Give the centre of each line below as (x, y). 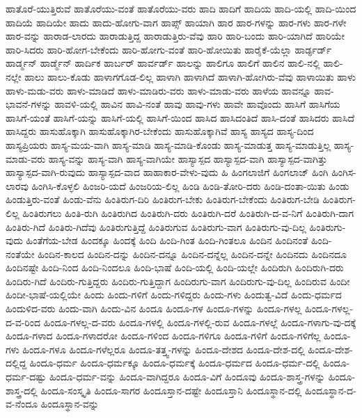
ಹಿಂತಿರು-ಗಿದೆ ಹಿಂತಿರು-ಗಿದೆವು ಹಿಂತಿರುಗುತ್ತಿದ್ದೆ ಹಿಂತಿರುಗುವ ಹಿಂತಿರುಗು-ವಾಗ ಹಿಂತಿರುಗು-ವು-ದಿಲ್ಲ (156, 226)
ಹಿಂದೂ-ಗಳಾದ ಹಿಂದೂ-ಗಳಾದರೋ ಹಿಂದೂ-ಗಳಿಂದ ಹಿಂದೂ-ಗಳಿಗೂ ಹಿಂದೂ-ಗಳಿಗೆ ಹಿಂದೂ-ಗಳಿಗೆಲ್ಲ (163, 336)
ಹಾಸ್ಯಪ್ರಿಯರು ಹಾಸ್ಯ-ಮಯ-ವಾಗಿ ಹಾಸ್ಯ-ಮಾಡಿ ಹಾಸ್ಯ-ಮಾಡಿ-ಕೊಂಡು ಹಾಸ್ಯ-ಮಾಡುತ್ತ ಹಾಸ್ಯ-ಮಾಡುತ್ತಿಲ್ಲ (168, 144)
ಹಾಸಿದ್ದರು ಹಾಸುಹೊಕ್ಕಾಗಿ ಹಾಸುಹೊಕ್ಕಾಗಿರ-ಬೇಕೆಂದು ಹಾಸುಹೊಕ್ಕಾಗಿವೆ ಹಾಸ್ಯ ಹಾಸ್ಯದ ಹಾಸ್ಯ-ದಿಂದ (160, 131)
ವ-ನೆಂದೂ (22, 404)
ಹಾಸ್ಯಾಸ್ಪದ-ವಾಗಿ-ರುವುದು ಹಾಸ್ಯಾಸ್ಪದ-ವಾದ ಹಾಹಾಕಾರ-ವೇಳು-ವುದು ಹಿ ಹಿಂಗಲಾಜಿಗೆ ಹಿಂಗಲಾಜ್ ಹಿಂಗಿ (167, 172)
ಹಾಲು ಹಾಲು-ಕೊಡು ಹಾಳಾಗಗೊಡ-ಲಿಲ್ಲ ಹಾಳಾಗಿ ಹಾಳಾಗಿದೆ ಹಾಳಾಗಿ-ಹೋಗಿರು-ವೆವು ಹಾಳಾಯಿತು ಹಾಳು (190, 76)
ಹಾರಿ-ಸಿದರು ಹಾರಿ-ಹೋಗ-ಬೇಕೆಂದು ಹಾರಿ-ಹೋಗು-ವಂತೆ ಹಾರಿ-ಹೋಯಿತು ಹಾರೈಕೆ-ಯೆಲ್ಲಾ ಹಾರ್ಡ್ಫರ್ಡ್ (169, 49)
